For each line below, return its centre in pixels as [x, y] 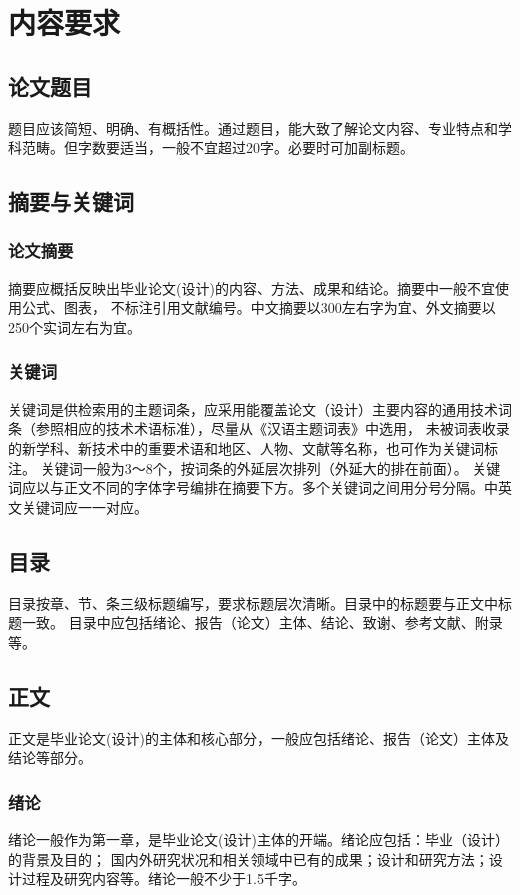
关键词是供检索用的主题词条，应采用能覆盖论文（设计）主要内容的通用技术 [253, 408]
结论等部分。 [50, 757]
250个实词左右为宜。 [74, 326]
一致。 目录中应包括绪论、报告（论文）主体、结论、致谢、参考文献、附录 [262, 622]
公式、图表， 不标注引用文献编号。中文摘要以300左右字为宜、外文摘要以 [258, 307]
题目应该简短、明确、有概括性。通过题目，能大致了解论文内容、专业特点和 [253, 127]
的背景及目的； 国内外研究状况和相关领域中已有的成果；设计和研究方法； [248, 858]
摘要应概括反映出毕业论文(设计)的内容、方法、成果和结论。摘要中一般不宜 [251, 287]
